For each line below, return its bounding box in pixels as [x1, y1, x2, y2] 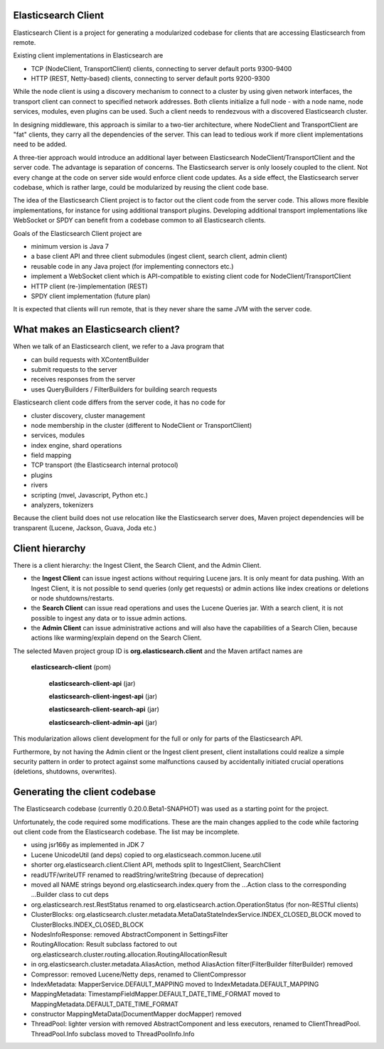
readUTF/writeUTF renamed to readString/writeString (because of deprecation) [31, 871, 265, 879]
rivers [31, 480, 48, 490]
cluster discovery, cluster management [31, 411, 145, 419]
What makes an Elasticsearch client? [13, 323, 181, 335]
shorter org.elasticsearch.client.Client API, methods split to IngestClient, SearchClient [31, 861, 281, 869]
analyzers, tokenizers [31, 501, 94, 510]
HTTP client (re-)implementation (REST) [31, 281, 149, 291]
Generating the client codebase [13, 786, 156, 798]
